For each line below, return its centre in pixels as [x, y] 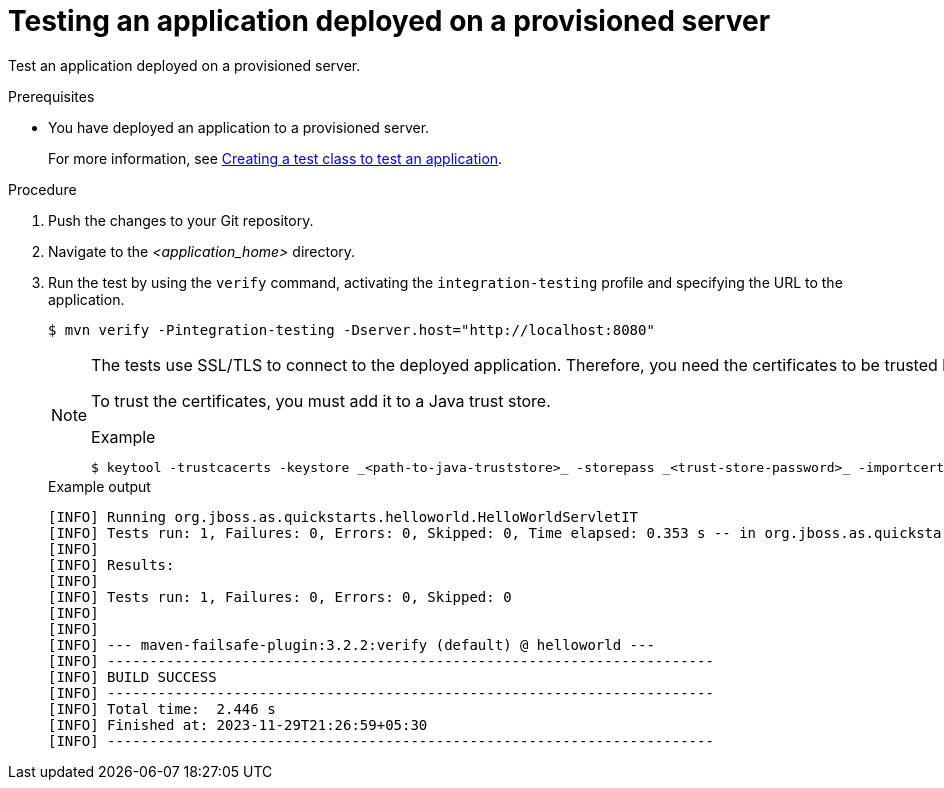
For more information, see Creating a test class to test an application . [275, 158]
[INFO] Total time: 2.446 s [162, 708]
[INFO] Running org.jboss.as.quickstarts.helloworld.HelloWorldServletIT [343, 516]
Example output [99, 486]
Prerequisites [51, 96]
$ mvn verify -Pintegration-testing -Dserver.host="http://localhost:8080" [351, 329]
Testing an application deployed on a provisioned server [389, 21]
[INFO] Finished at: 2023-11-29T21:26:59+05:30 [238, 724]
